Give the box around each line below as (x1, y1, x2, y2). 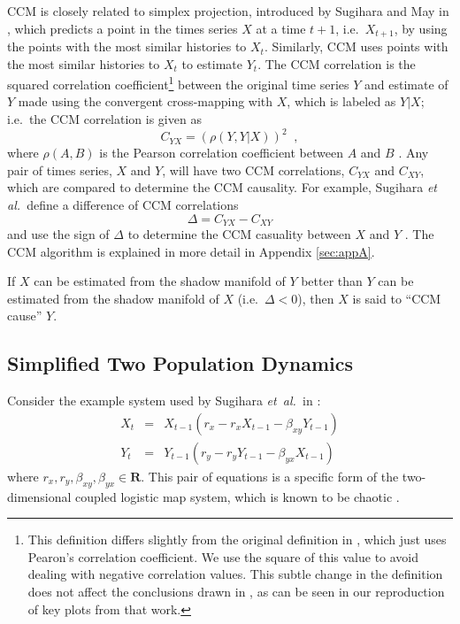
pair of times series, (7, 160, 112, 179)
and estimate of (364, 74, 448, 93)
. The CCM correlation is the (257, 54, 416, 73)
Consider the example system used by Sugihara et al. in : (7, 391, 321, 410)
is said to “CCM (352, 289, 441, 307)
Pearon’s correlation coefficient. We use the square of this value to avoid (27, 547, 419, 566)
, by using (394, 19, 448, 37)
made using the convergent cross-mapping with (18, 92, 273, 111)
